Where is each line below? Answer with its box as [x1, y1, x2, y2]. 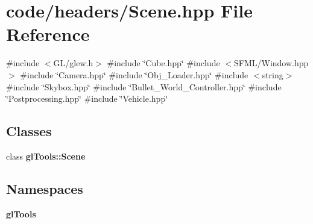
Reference [6, 22, 90, 46]
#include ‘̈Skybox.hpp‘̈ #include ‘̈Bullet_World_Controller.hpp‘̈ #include [6, 80, 282, 93]
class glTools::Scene [6, 149, 86, 162]
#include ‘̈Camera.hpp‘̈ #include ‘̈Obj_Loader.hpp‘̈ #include [20, 68, 248, 81]
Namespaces [6, 179, 83, 198]
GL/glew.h [53, 57, 93, 69]
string [262, 68, 283, 81]
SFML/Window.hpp [233, 57, 309, 69]
